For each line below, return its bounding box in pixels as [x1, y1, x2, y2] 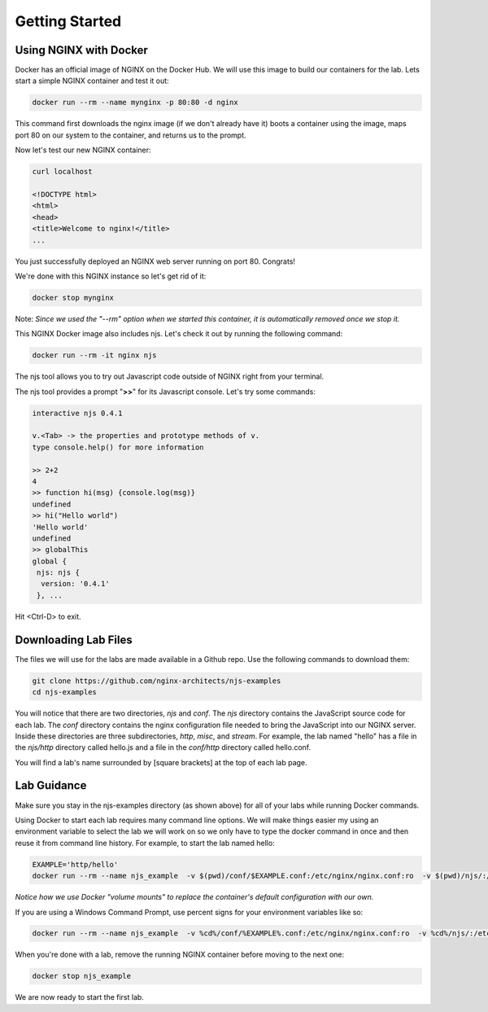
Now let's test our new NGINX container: [15, 145, 151, 155]
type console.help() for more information [32, 442, 204, 452]
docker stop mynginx [32, 293, 114, 302]
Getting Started [15, 12, 122, 30]
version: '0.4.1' [41, 579, 110, 589]
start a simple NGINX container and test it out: [15, 76, 170, 85]
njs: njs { [37, 568, 81, 577]
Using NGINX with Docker [15, 43, 148, 57]
